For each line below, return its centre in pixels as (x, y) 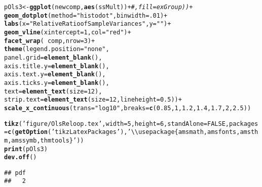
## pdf (15, 173)
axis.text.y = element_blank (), (55, 75)
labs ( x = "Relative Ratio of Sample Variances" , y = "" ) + (88, 24)
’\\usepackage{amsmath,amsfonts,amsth (193, 132)
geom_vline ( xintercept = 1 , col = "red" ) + (68, 32)
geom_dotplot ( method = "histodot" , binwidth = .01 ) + (86, 15)
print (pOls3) (26, 149)
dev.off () (21, 157)
